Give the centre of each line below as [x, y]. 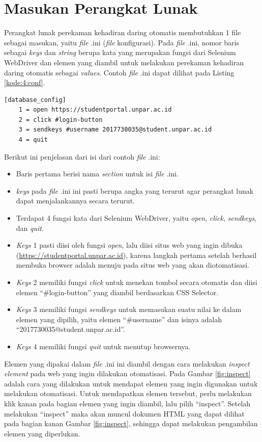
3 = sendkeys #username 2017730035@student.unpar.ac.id [115, 130]
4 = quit [33, 140]
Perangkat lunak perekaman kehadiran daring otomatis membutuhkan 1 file [123, 32]
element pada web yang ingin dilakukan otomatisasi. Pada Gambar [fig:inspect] [127, 373]
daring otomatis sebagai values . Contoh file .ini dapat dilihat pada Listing [119, 72]
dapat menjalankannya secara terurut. [75, 201]
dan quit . [30, 228]
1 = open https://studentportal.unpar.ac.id [95, 110]
